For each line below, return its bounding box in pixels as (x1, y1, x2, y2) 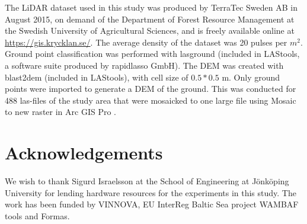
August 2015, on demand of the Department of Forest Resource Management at (5, 12, 295, 25)
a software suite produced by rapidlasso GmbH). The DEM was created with (5, 59, 284, 71)
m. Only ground (222, 71, 280, 83)
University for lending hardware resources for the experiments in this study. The (5, 186, 296, 199)
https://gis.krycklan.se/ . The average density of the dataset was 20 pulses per (5, 36, 287, 48)
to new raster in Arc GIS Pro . (5, 105, 116, 118)
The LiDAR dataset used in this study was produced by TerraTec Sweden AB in (5, 1, 298, 13)
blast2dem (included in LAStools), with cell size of (5, 71, 188, 83)
